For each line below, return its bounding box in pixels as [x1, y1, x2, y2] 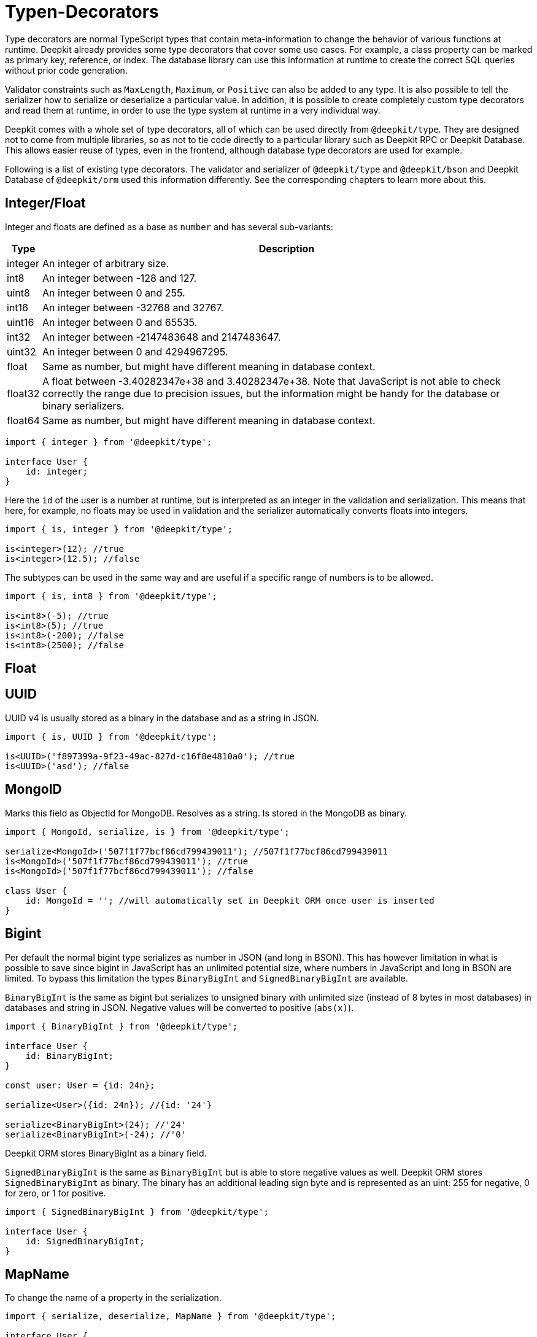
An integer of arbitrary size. [42, 257, 169, 269]
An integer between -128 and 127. [42, 271, 197, 284]
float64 [7, 414, 41, 427]
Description [258, 242, 315, 255]
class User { [5, 885, 68, 896]
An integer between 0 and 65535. [42, 316, 198, 328]
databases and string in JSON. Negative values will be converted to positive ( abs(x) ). [5, 1002, 354, 1013]
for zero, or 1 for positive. [5, 1187, 106, 1198]
